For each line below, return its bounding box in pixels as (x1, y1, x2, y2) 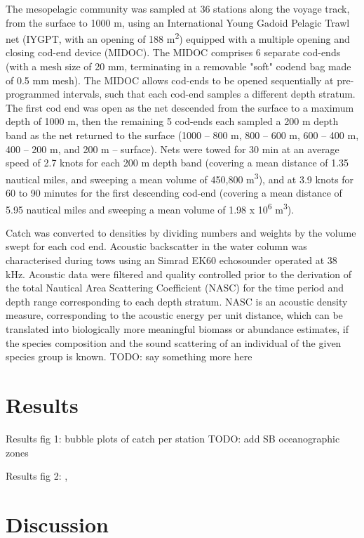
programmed (6, 86, 60, 101)
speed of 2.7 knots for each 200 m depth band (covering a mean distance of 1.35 (6, 155, 349, 170)
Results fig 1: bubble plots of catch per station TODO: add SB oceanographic (6, 431, 340, 445)
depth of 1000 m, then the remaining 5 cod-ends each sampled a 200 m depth (6, 114, 339, 129)
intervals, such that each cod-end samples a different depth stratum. (62, 86, 356, 101)
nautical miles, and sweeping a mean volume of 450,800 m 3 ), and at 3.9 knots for (6, 169, 354, 186)
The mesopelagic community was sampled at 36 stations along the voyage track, (6, 1, 350, 15)
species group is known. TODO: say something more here (6, 349, 252, 364)
